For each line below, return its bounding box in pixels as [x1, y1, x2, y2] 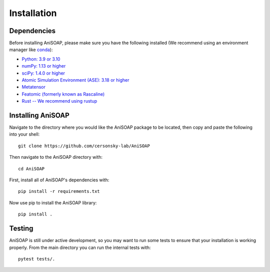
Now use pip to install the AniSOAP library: [9, 199, 97, 205]
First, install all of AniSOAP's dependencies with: [9, 177, 109, 183]
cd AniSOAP [18, 166, 45, 171]
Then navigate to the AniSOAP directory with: [9, 154, 102, 160]
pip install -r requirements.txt [18, 188, 100, 194]
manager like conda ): [9, 47, 53, 53]
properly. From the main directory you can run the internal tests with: [9, 244, 151, 250]
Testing [9, 224, 33, 233]
